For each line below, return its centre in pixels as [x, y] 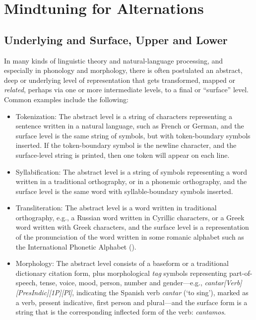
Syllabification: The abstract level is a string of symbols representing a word [131, 171]
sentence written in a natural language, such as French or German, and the [130, 126]
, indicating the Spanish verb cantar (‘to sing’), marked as [160, 292]
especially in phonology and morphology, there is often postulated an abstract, [123, 70]
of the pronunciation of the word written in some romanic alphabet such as [130, 237]
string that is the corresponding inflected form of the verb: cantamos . [121, 312]
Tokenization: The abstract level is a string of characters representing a [124, 116]
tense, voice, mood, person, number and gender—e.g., [121, 283]
